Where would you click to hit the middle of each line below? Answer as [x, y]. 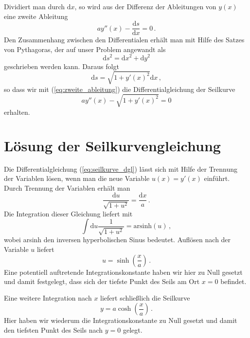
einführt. [217, 178]
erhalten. [17, 112]
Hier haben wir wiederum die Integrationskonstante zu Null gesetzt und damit [121, 320]
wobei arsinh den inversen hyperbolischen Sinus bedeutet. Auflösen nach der [117, 240]
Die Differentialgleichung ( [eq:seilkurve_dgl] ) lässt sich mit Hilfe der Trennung [121, 169]
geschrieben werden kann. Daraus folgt [62, 66]
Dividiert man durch [35, 6]
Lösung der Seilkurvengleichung [112, 145]
